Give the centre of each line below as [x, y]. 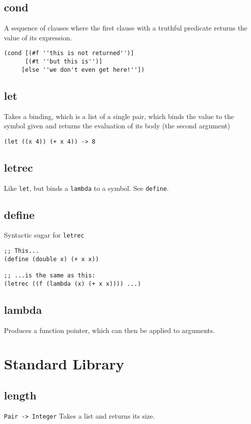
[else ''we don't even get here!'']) [83, 70]
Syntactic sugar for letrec [44, 235]
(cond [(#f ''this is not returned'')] [69, 53]
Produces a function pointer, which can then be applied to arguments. [110, 330]
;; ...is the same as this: [50, 276]
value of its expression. [38, 37]
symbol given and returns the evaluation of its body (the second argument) [117, 126]
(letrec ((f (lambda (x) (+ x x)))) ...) [73, 284]
